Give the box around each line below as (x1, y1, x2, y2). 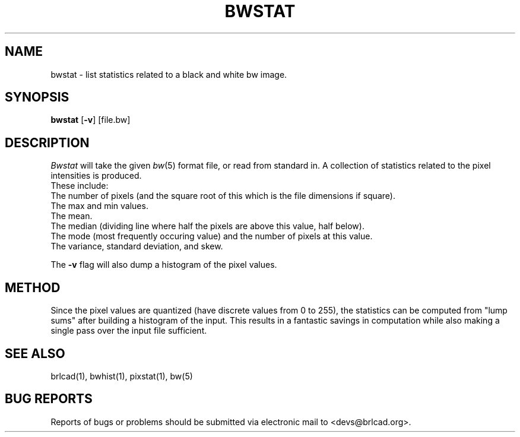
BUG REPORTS (5, 391, 93, 407)
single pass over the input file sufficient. (50, 325, 207, 336)
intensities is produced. (50, 170, 142, 181)
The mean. (50, 211, 93, 221)
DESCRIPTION (5, 135, 90, 150)
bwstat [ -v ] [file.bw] (50, 115, 131, 125)
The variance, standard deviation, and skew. (50, 241, 223, 252)
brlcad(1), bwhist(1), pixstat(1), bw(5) (50, 370, 193, 381)
